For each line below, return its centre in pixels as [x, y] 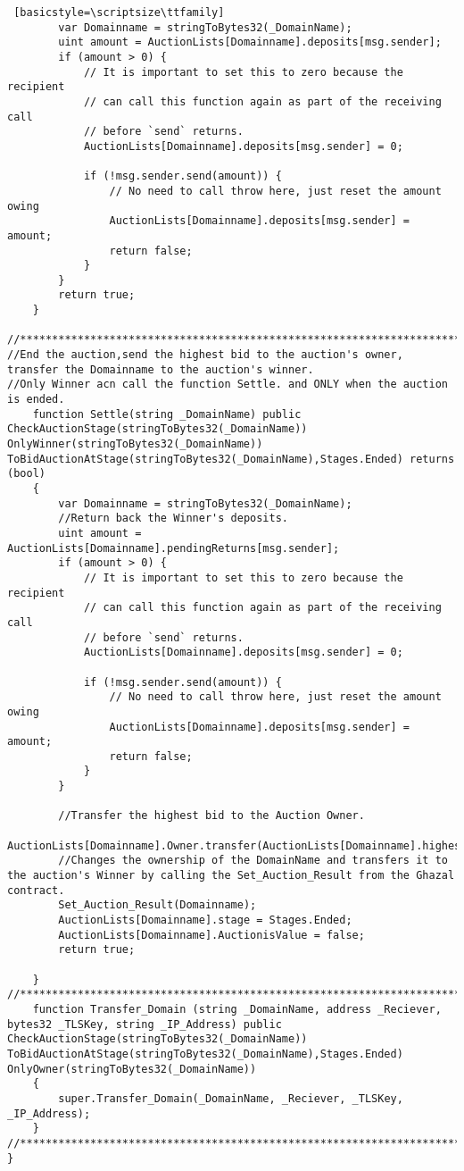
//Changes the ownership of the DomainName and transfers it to [253, 861]
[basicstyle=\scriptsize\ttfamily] [119, 13]
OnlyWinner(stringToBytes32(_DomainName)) [135, 444]
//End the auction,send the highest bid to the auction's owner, [205, 355]
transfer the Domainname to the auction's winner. [161, 369]
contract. [36, 890]
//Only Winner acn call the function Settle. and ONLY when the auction [228, 385]
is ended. [36, 400]
